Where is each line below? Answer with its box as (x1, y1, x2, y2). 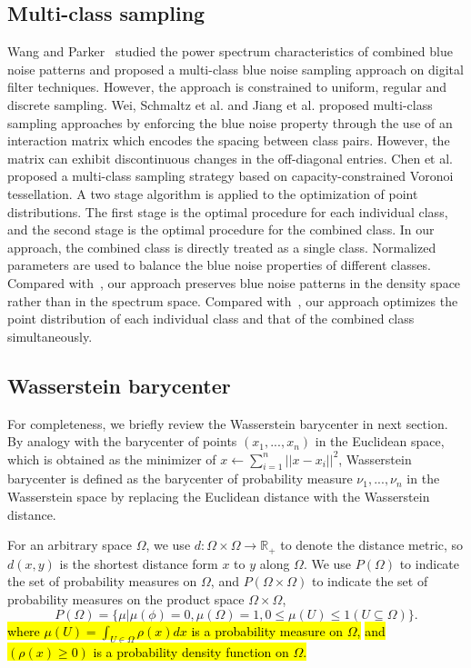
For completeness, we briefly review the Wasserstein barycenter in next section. (7, 414, 448, 433)
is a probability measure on (191, 621, 344, 640)
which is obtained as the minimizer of (7, 449, 216, 468)
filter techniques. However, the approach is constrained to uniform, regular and (7, 77, 447, 96)
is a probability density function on (93, 643, 289, 662)
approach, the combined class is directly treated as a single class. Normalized (7, 237, 436, 256)
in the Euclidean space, (315, 432, 445, 451)
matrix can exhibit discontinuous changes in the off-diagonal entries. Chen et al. (7, 148, 453, 167)
